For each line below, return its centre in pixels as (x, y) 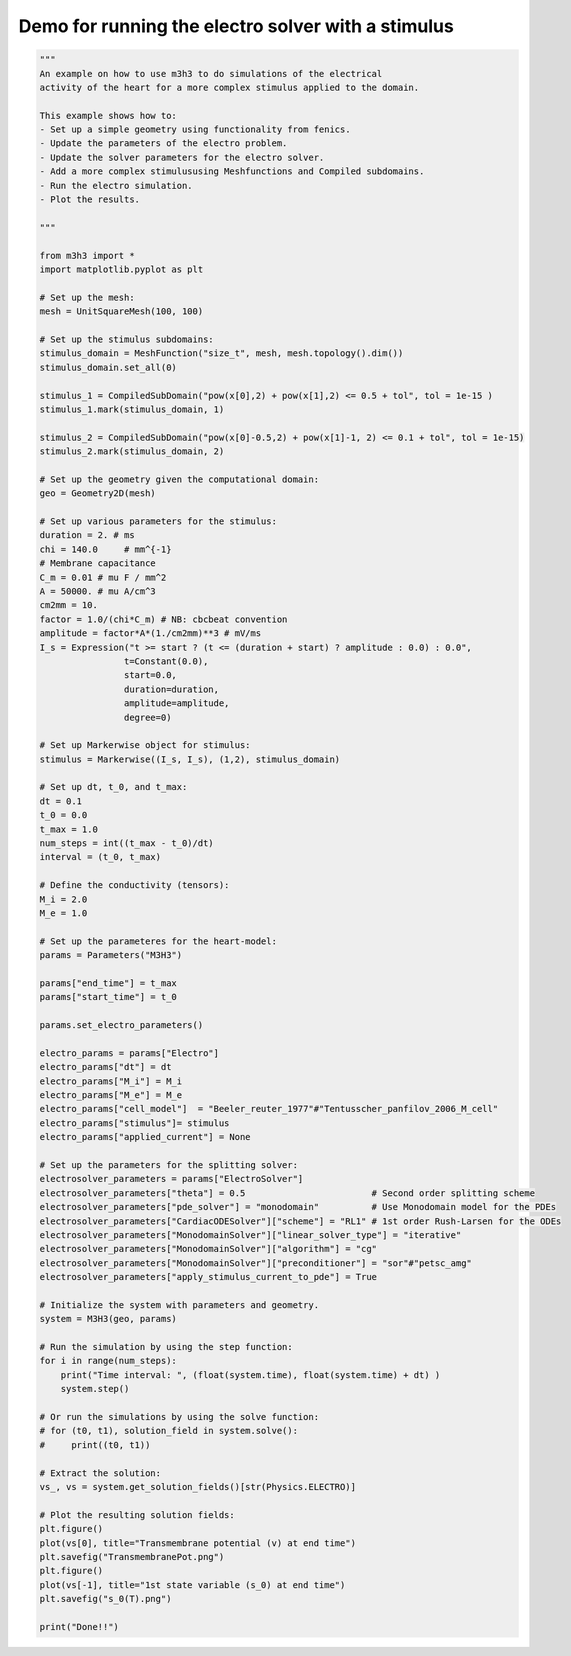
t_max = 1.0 (69, 829)
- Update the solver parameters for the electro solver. (182, 157)
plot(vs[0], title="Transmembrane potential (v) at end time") (198, 1543)
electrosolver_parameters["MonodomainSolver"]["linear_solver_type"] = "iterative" (250, 1234)
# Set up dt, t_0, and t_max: (113, 787)
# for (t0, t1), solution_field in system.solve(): (169, 1431)
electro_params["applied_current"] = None (145, 1137)
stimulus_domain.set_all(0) (108, 367)
